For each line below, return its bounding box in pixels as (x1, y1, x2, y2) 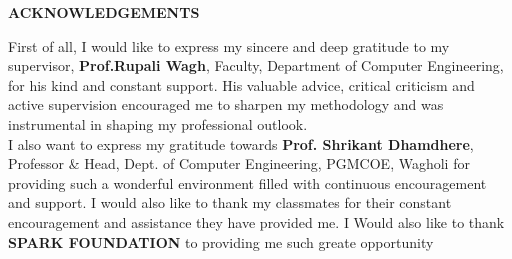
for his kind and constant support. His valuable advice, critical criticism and (8, 74, 475, 95)
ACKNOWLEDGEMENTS (8, 2, 200, 22)
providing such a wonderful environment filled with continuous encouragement (8, 172, 487, 193)
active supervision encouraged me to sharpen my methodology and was (8, 94, 444, 115)
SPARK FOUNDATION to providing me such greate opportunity (8, 231, 434, 252)
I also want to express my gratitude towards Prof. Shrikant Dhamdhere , (8, 133, 474, 154)
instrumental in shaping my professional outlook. (8, 113, 308, 134)
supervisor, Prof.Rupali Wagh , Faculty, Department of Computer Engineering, (8, 55, 504, 76)
